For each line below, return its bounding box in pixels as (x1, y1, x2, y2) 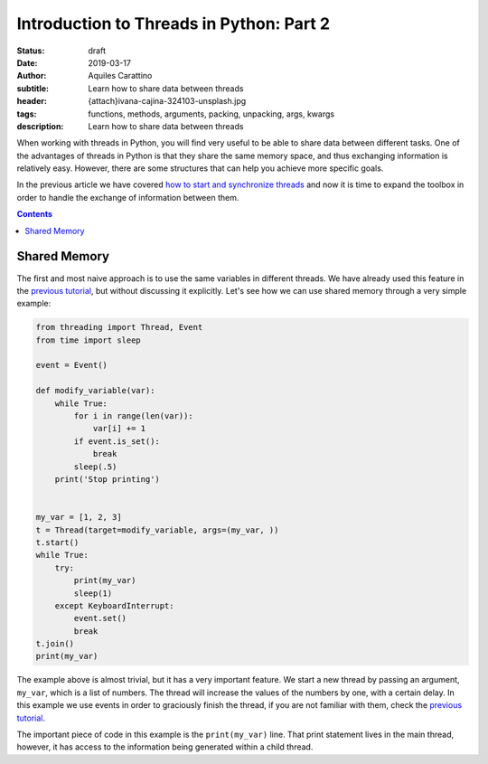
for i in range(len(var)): (73, 411, 193, 421)
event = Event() (35, 360, 108, 371)
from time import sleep (35, 335, 142, 345)
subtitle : (16, 82, 50, 94)
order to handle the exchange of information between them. (16, 192, 239, 203)
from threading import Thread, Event (35, 322, 203, 333)
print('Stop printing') (54, 474, 160, 484)
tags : (16, 108, 37, 119)
